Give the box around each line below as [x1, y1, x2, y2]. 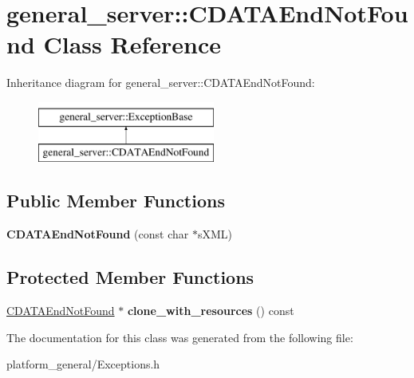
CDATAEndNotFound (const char [6, 226, 189, 242]
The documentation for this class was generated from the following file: [6, 329, 353, 345]
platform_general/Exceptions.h [6, 356, 160, 372]
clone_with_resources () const [127, 302, 294, 319]
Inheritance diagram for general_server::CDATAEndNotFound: [6, 74, 315, 91]
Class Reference [43, 28, 221, 61]
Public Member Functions [6, 188, 225, 213]
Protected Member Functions [6, 265, 254, 289]
